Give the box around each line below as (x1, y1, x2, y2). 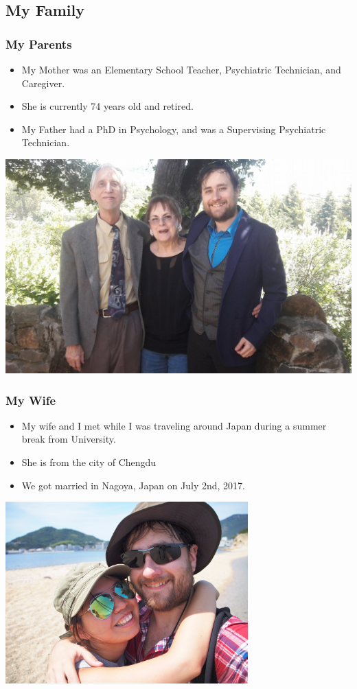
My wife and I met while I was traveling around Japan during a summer (21, 418, 327, 432)
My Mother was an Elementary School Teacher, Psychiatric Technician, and (21, 62, 341, 76)
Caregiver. (21, 75, 65, 90)
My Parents (5, 35, 72, 52)
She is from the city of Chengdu (21, 455, 157, 469)
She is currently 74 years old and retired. (21, 99, 194, 113)
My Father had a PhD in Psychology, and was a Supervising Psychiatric (21, 121, 326, 136)
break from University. (21, 432, 116, 446)
